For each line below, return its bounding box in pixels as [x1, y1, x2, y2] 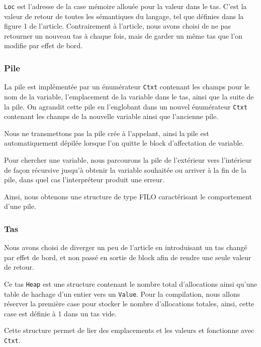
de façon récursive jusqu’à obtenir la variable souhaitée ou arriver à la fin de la [4, 164, 246, 175]
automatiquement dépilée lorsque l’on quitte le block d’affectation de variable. [4, 138, 244, 148]
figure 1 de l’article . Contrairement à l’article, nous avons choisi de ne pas [4, 21, 231, 31]
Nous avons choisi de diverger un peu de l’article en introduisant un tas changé [4, 242, 247, 253]
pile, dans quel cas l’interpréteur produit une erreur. [4, 174, 164, 185]
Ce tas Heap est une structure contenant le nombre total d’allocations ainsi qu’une [4, 278, 257, 289]
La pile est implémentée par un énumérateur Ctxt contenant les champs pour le [4, 81, 250, 92]
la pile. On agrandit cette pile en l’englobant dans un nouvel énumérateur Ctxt [4, 101, 247, 111]
